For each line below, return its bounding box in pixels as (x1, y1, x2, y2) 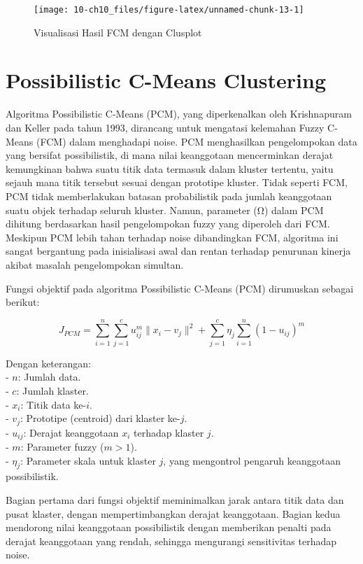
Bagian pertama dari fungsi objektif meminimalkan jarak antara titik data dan (6, 493, 344, 507)
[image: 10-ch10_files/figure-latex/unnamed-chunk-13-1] (34, 5, 304, 15)
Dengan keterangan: (6, 355, 91, 370)
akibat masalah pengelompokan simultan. (6, 257, 184, 272)
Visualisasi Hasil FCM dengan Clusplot (34, 24, 202, 39)
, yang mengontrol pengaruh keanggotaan (163, 453, 341, 467)
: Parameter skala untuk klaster (20, 453, 156, 467)
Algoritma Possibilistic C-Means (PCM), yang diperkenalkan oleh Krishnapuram (6, 106, 352, 121)
